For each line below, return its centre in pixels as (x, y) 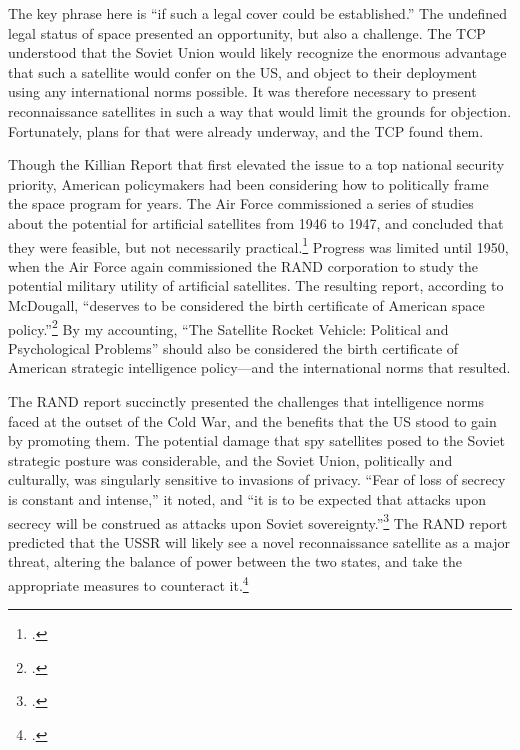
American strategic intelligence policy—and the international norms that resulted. (259, 367)
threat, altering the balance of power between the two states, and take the (235, 561)
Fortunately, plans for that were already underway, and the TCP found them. (246, 130)
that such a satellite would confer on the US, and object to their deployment (242, 71)
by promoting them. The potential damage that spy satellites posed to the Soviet (256, 440)
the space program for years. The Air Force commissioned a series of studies (241, 203)
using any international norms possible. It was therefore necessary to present (242, 91)
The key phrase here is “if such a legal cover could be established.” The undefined (258, 13)
